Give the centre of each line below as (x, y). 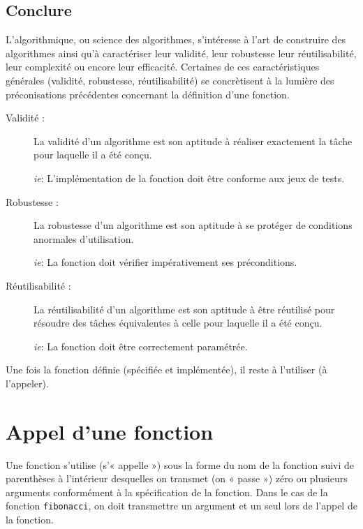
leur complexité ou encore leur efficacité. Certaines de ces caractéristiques (163, 67)
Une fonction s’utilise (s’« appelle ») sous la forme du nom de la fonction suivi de (180, 464)
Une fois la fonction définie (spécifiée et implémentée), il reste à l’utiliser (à (166, 370)
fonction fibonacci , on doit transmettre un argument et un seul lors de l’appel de (181, 506)
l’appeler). (27, 383)
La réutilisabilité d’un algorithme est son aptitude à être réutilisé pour (184, 309)
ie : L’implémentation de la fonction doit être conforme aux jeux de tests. (189, 178)
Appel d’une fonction (110, 431)
